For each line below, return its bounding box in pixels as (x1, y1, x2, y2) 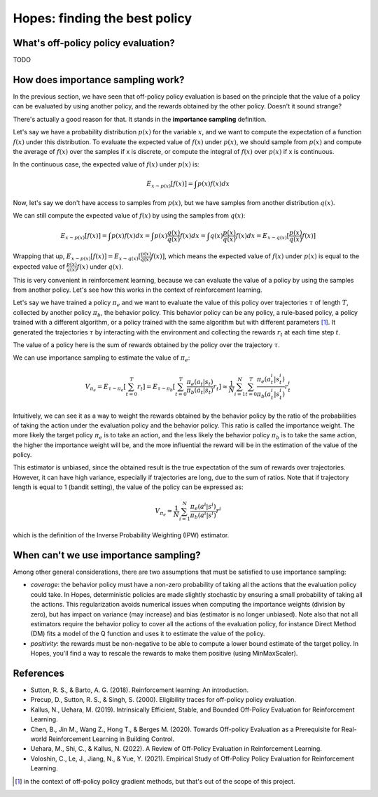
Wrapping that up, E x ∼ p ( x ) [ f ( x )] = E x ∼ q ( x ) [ (13, 252, 141, 262)
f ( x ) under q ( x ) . (76, 262, 124, 271)
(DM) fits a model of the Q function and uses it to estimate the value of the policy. (30, 630, 265, 638)
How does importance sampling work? (13, 73, 185, 85)
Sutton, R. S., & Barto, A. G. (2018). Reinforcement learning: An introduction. (30, 686, 248, 694)
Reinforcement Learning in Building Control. (48, 735, 175, 743)
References (13, 667, 64, 679)
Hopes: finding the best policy (13, 10, 192, 26)
